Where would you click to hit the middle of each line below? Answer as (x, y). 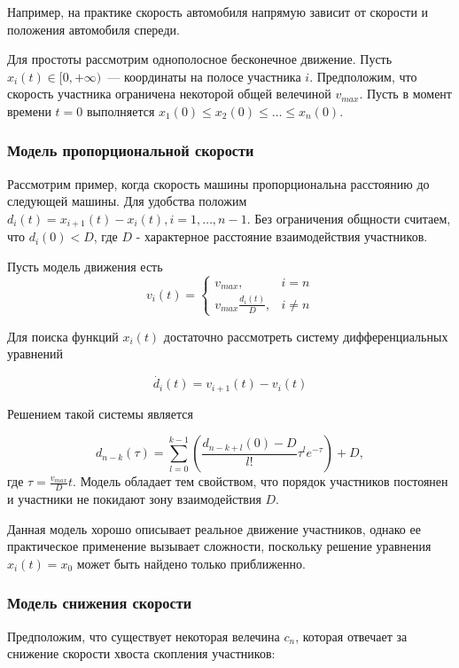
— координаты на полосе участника (204, 76)
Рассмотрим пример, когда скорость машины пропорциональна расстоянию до (218, 183)
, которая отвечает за (351, 636)
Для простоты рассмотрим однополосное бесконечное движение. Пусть (200, 59)
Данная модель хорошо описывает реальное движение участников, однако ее (214, 528)
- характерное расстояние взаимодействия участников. (282, 236)
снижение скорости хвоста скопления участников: (141, 653)
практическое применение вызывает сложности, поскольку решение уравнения (219, 546)
